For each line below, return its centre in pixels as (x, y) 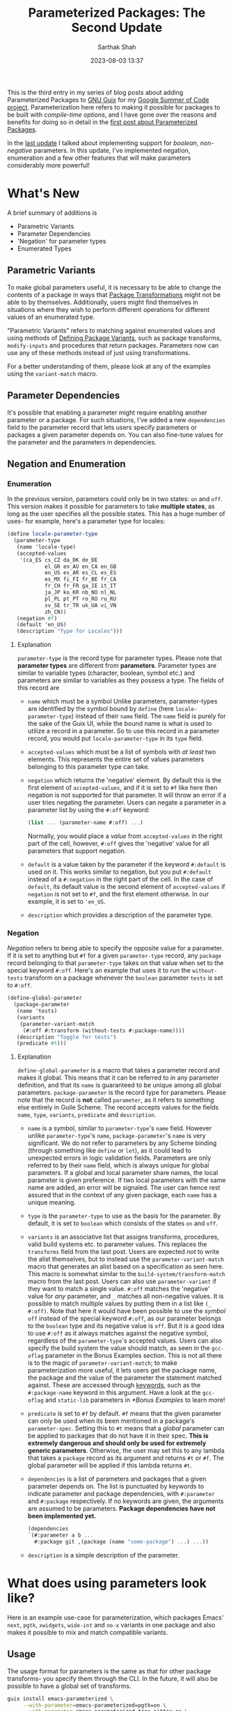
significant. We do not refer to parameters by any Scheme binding (122, 1143)
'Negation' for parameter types (62, 241)
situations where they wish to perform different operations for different (109, 309)
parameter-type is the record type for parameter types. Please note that (120, 658)
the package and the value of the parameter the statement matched (125, 1378)
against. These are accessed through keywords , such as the (114, 1385)
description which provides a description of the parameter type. (120, 915)
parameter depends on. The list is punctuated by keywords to (116, 1486)
